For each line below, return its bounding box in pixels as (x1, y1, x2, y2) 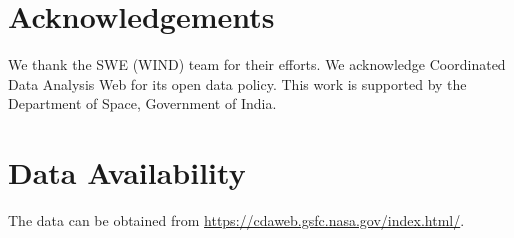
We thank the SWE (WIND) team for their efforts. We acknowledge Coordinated (8, 54, 506, 75)
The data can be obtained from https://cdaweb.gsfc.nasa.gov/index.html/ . (8, 210, 465, 231)
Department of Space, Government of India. (8, 93, 277, 114)
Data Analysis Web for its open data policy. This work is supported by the (8, 73, 467, 94)
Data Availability (8, 152, 246, 193)
